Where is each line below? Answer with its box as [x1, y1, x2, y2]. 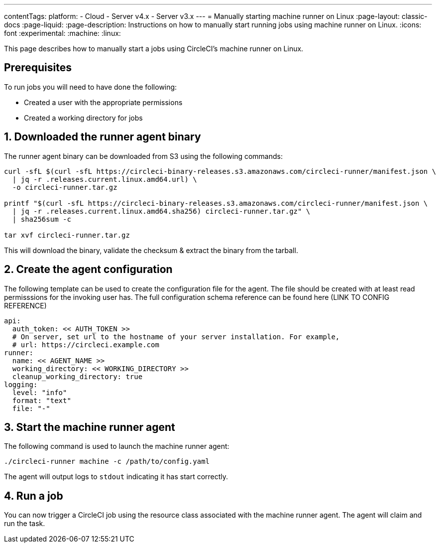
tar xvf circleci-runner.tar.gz [4, 231, 130, 239]
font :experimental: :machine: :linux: [4, 29, 121, 37]
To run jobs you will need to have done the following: [4, 82, 177, 91]
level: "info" [12, 388, 67, 397]
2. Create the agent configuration [4, 263, 173, 276]
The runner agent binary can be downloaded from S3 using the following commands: [4, 151, 283, 160]
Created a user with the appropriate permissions [24, 98, 183, 107]
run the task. [4, 519, 45, 528]
